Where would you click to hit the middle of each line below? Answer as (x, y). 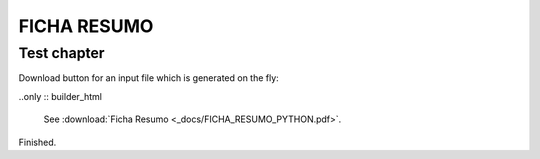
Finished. (37, 142)
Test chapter (61, 53)
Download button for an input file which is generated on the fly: (148, 78)
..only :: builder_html (60, 96)
